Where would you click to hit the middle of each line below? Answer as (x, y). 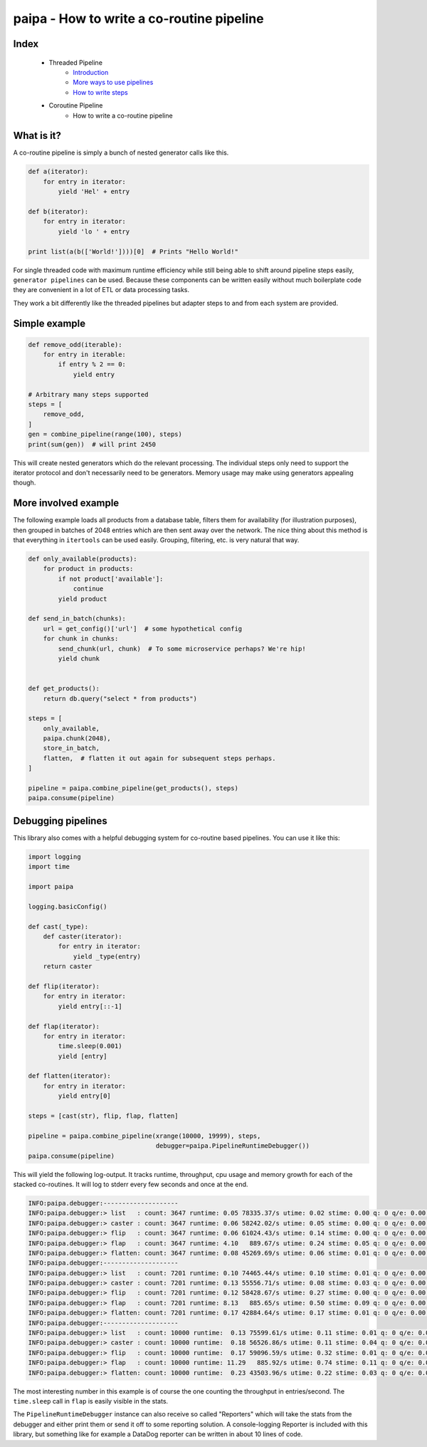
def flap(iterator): (64, 1026)
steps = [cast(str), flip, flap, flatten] (103, 1116)
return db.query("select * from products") (120, 699)
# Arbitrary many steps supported (88, 394)
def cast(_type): (58, 927)
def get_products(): (64, 689)
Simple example (49, 323)
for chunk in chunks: (81, 639)
